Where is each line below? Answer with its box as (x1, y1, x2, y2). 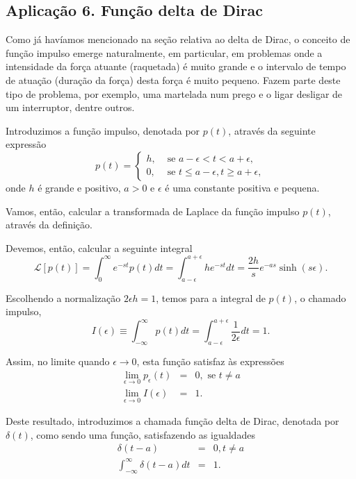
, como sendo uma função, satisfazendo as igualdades (30, 427, 255, 442)
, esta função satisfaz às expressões (136, 354, 284, 369)
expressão (6, 137, 47, 151)
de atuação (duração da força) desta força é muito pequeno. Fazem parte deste (6, 72, 341, 87)
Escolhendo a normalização (6, 290, 121, 305)
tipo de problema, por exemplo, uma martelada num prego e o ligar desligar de (6, 86, 343, 101)
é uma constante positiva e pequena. (165, 180, 320, 194)
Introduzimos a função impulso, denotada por (6, 123, 200, 137)
